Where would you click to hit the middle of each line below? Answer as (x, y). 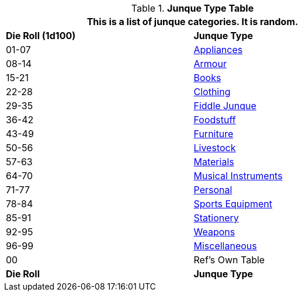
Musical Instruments (238, 176)
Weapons (214, 232)
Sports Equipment (233, 204)
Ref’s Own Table (229, 260)
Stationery (216, 218)
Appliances (218, 50)
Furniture (214, 134)
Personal (213, 190)
